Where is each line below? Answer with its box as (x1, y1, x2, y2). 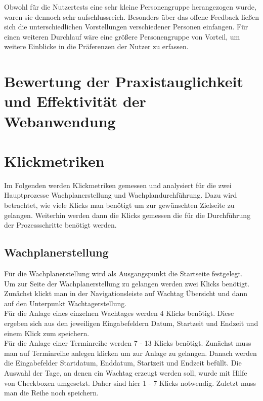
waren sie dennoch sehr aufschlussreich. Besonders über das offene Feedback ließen (4, 11, 259, 22)
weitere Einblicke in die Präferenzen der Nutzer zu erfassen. (4, 41, 189, 52)
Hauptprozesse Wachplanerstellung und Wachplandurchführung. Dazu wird (4, 190, 237, 200)
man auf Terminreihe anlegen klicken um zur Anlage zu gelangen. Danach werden (4, 347, 257, 358)
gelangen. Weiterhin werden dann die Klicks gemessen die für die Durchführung (4, 209, 251, 220)
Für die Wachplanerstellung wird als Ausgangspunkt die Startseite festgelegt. (4, 268, 243, 279)
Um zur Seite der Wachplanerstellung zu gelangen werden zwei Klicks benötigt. (4, 278, 250, 288)
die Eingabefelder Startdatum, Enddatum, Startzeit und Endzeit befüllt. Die (4, 357, 242, 368)
